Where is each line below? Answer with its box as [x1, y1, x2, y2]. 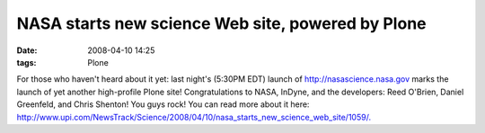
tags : [16, 57, 37, 67]
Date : [16, 45, 38, 56]
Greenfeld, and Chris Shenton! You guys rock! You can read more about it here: [16, 99, 310, 110]
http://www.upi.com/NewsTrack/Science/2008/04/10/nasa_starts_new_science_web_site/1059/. [16, 111, 372, 122]
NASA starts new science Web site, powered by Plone [16, 13, 427, 33]
